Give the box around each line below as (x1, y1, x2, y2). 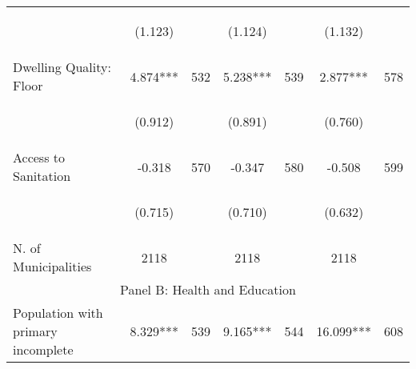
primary (13, 322, 58, 340)
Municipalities (13, 257, 92, 275)
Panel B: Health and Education (120, 280, 296, 299)
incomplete (13, 340, 74, 359)
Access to (13, 148, 66, 166)
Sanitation (13, 166, 71, 185)
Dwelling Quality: (13, 58, 111, 76)
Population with (13, 303, 103, 322)
